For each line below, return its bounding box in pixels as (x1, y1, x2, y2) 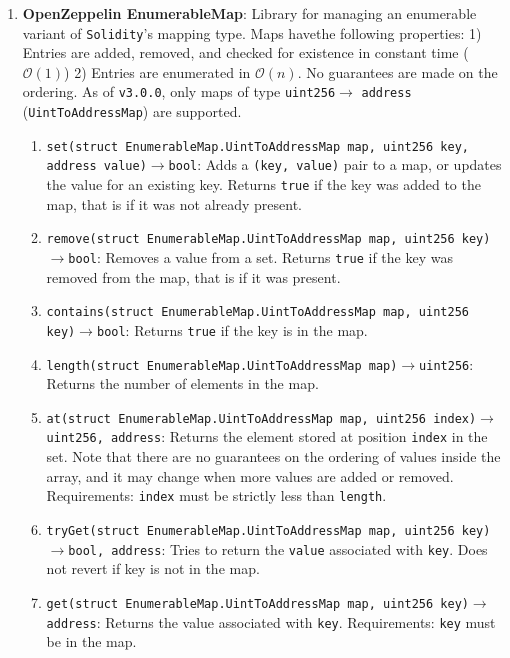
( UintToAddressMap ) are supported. (22, 101, 242, 122)
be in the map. (46, 631, 137, 652)
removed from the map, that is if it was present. (46, 266, 341, 287)
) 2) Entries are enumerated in (64, 61, 251, 82)
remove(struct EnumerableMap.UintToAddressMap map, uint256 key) (46, 232, 491, 247)
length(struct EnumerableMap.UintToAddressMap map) (46, 358, 398, 373)
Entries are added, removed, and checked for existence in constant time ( (22, 42, 469, 63)
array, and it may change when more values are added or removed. (46, 465, 454, 486)
